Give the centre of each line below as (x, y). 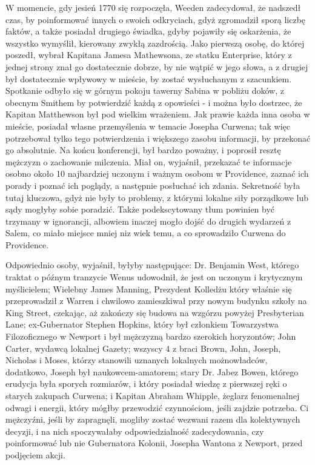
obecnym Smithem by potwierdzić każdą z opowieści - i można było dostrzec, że (154, 102)
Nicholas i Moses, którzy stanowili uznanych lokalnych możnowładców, (137, 360)
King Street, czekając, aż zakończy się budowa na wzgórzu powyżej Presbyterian (155, 312)
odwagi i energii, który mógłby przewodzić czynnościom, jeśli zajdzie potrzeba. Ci (157, 407)
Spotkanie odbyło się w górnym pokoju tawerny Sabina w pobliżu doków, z (145, 91)
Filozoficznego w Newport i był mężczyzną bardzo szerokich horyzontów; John (151, 336)
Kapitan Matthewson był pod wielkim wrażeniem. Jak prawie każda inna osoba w (158, 114)
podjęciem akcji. (35, 454)
